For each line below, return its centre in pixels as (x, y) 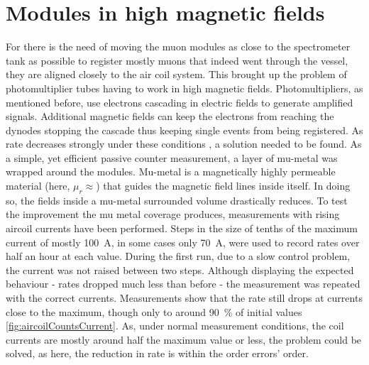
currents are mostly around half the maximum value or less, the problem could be (184, 339)
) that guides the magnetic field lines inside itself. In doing (223, 186)
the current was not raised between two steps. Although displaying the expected (180, 269)
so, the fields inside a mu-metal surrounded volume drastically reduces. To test (177, 200)
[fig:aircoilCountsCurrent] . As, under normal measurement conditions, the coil (175, 326)
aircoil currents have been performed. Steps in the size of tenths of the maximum (182, 228)
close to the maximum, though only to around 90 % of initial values (154, 311)
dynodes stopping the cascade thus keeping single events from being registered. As (184, 130)
